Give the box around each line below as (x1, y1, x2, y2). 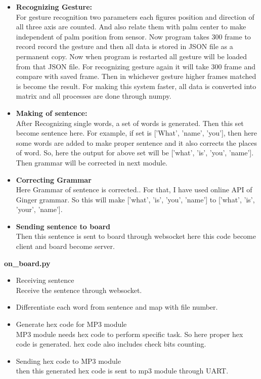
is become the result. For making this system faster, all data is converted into (16, 80, 256, 91)
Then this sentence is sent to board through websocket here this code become (16, 231, 256, 241)
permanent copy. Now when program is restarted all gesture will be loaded (16, 51, 247, 61)
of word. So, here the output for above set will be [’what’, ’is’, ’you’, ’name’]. (16, 147, 254, 158)
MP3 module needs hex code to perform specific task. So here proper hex (16, 328, 243, 339)
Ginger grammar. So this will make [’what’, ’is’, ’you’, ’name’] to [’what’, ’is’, (16, 194, 255, 204)
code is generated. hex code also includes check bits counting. (16, 339, 206, 349)
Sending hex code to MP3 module (16, 355, 121, 366)
